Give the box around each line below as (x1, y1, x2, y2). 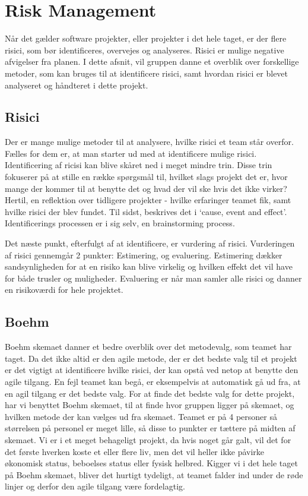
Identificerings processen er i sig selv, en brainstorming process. (5, 217, 235, 229)
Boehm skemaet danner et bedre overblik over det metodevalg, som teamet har (5, 340, 292, 353)
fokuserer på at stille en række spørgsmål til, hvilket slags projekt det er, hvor (5, 170, 288, 183)
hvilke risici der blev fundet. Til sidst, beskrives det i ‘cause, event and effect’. (5, 205, 287, 217)
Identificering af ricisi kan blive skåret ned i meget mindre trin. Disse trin (5, 159, 272, 171)
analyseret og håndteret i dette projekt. (5, 78, 148, 91)
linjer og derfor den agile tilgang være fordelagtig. (5, 480, 185, 492)
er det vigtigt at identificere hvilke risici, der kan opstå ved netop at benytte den (5, 364, 299, 376)
